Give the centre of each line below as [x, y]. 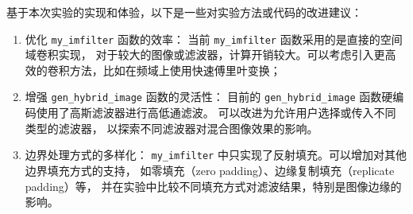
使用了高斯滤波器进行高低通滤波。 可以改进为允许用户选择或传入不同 [216, 113]
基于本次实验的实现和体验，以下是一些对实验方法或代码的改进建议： [184, 12]
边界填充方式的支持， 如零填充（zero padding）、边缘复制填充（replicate [210, 170]
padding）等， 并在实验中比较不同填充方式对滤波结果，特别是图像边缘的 [213, 186]
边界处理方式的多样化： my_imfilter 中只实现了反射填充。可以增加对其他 [216, 155]
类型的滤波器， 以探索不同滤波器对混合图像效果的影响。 [172, 128]
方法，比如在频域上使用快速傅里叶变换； [175, 70]
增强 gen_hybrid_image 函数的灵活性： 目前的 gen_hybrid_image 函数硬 [209, 97]
